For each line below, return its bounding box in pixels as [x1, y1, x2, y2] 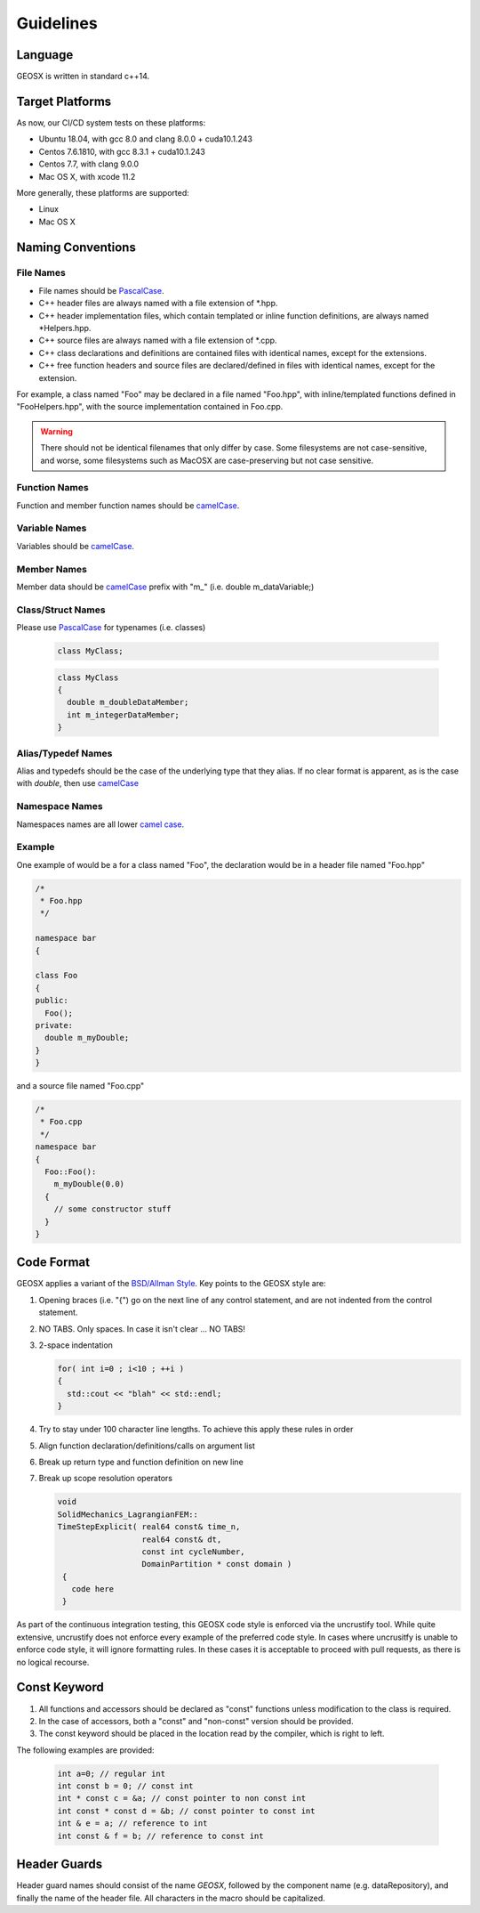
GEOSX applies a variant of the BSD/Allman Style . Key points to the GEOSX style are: [16, 1278, 326, 1289]
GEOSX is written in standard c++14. [16, 71, 150, 82]
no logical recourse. [16, 1657, 90, 1667]
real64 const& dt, [141, 1534, 222, 1544]
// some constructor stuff [53, 1204, 172, 1214]
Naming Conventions [16, 239, 137, 255]
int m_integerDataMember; [67, 709, 180, 720]
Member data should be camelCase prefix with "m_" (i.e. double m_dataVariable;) [16, 581, 315, 592]
